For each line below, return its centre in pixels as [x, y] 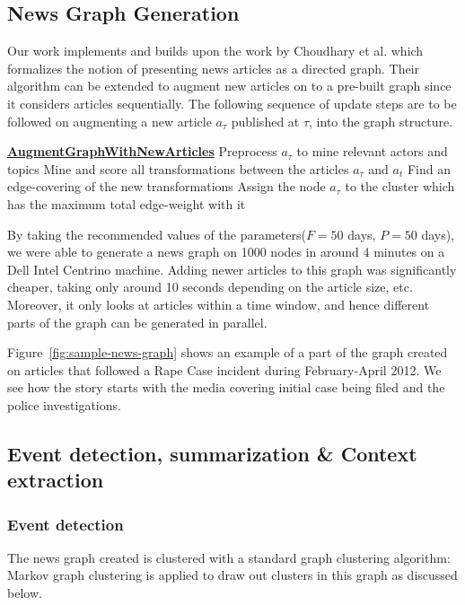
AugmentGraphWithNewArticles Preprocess [142, 151]
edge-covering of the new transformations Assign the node [167, 186]
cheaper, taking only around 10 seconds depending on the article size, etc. [210, 287]
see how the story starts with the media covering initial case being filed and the [226, 387]
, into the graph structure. [381, 121]
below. [25, 593]
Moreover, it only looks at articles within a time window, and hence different [219, 304]
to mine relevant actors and [372, 151]
